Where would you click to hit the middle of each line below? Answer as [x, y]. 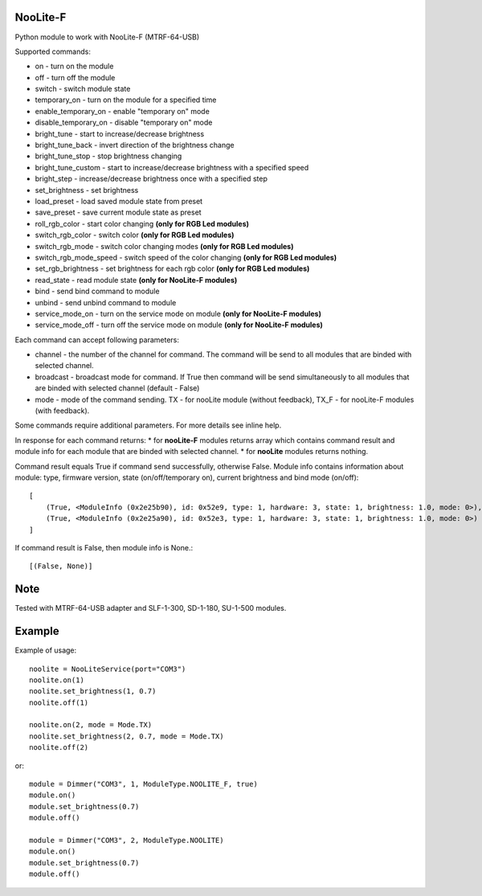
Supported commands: [53, 51]
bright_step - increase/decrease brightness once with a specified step [151, 179]
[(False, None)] [61, 566]
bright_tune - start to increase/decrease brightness [120, 133]
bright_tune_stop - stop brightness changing [108, 156]
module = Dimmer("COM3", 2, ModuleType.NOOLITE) [127, 840]
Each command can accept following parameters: [97, 340]
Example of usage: [46, 650]
